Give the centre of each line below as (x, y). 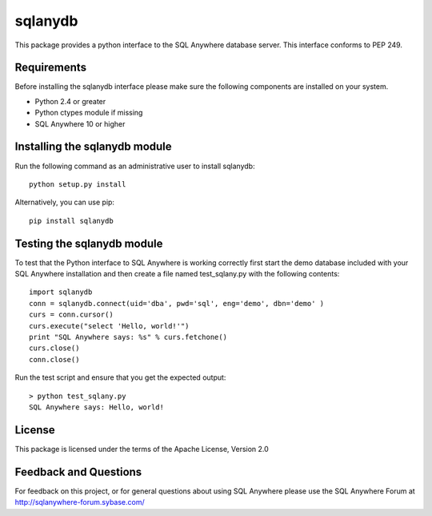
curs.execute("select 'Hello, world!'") (109, 326)
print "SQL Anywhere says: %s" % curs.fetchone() (128, 337)
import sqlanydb (61, 292)
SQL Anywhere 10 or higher (80, 123)
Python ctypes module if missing (89, 113)
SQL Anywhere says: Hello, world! (96, 407)
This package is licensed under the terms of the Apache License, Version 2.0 (142, 449)
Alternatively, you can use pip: (65, 202)
